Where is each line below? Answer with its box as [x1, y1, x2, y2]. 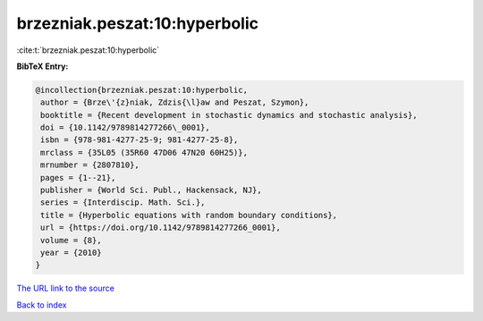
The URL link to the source [16, 283, 115, 294]
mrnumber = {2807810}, [40, 160, 140, 170]
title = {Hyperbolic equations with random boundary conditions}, [40, 210, 338, 220]
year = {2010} [40, 248, 102, 258]
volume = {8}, [40, 235, 102, 245]
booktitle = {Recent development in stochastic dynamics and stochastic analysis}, [40, 110, 418, 120]
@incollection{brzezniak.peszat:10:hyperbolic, [35, 85, 248, 95]
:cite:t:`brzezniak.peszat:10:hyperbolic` [16, 45, 160, 55]
